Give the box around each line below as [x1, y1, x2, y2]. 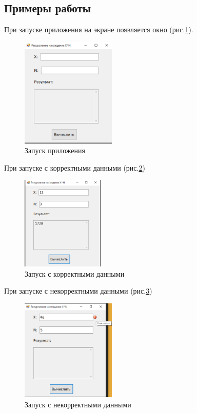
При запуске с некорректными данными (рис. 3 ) [4, 285, 152, 296]
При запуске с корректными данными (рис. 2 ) [4, 162, 145, 173]
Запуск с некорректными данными [25, 399, 131, 409]
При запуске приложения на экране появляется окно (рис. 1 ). [4, 24, 193, 35]
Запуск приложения [25, 145, 85, 156]
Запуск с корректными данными [25, 268, 125, 279]
